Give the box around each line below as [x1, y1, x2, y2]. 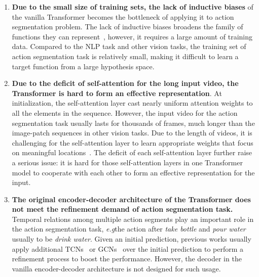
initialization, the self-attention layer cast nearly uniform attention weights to [12, 98, 253, 108]
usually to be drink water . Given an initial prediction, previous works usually [12, 234, 251, 244]
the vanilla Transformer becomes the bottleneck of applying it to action [12, 11, 234, 22]
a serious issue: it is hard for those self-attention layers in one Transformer [12, 157, 243, 167]
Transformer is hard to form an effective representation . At [12, 87, 222, 98]
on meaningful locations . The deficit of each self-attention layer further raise [12, 147, 252, 158]
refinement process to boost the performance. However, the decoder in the [12, 253, 242, 264]
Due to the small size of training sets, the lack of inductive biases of [12, 2, 253, 12]
